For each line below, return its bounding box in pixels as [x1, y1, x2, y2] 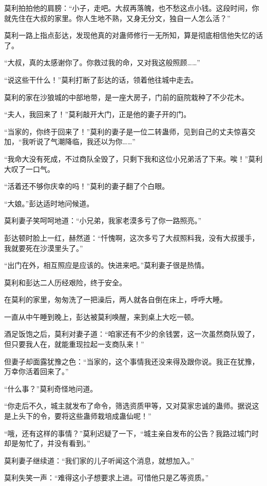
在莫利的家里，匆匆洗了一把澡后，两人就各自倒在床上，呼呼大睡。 [4, 294, 227, 305]
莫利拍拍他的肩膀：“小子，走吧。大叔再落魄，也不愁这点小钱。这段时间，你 [4, 3, 259, 13]
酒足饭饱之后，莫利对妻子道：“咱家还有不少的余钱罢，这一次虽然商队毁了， [4, 328, 259, 339]
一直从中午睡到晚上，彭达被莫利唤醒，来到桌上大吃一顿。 [4, 311, 198, 322]
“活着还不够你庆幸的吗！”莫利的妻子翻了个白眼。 [4, 181, 169, 191]
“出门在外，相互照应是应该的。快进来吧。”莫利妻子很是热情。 [4, 260, 209, 270]
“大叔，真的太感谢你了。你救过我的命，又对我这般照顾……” [4, 57, 200, 68]
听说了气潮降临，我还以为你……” [29, 136, 136, 147]
